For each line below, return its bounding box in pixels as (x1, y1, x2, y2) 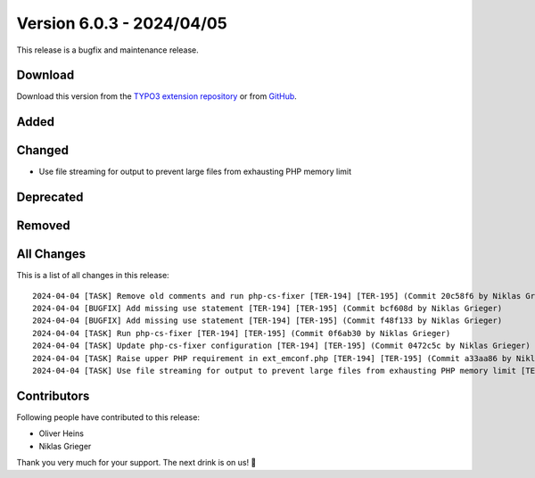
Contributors (16, 388, 90, 403)
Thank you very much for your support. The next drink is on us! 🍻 (16, 457, 257, 468)
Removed (16, 218, 70, 234)
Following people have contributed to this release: (16, 411, 201, 423)
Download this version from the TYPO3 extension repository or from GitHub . (16, 91, 298, 102)
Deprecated (16, 190, 84, 205)
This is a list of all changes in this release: (16, 270, 169, 281)
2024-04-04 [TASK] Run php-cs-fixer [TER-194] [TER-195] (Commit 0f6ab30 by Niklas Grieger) (32, 328, 451, 338)
